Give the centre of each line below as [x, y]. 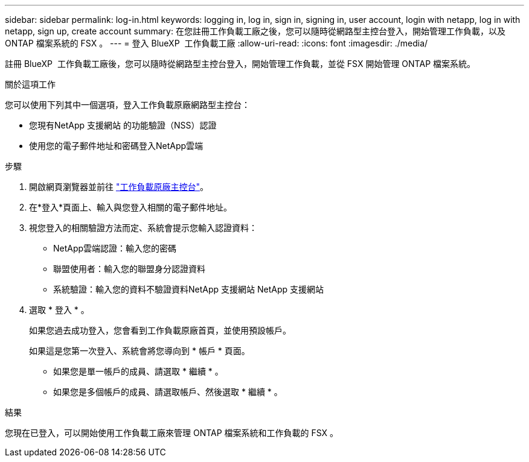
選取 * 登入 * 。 [59, 310]
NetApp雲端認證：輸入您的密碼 [115, 248]
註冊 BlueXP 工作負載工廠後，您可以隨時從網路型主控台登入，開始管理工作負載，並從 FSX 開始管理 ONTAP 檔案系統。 [240, 64]
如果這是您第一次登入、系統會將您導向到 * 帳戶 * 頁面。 [139, 351]
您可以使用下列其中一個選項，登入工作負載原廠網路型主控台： [127, 105]
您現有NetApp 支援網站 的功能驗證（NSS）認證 [123, 125]
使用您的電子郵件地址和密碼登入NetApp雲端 [116, 146]
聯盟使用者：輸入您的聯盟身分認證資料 [129, 269]
